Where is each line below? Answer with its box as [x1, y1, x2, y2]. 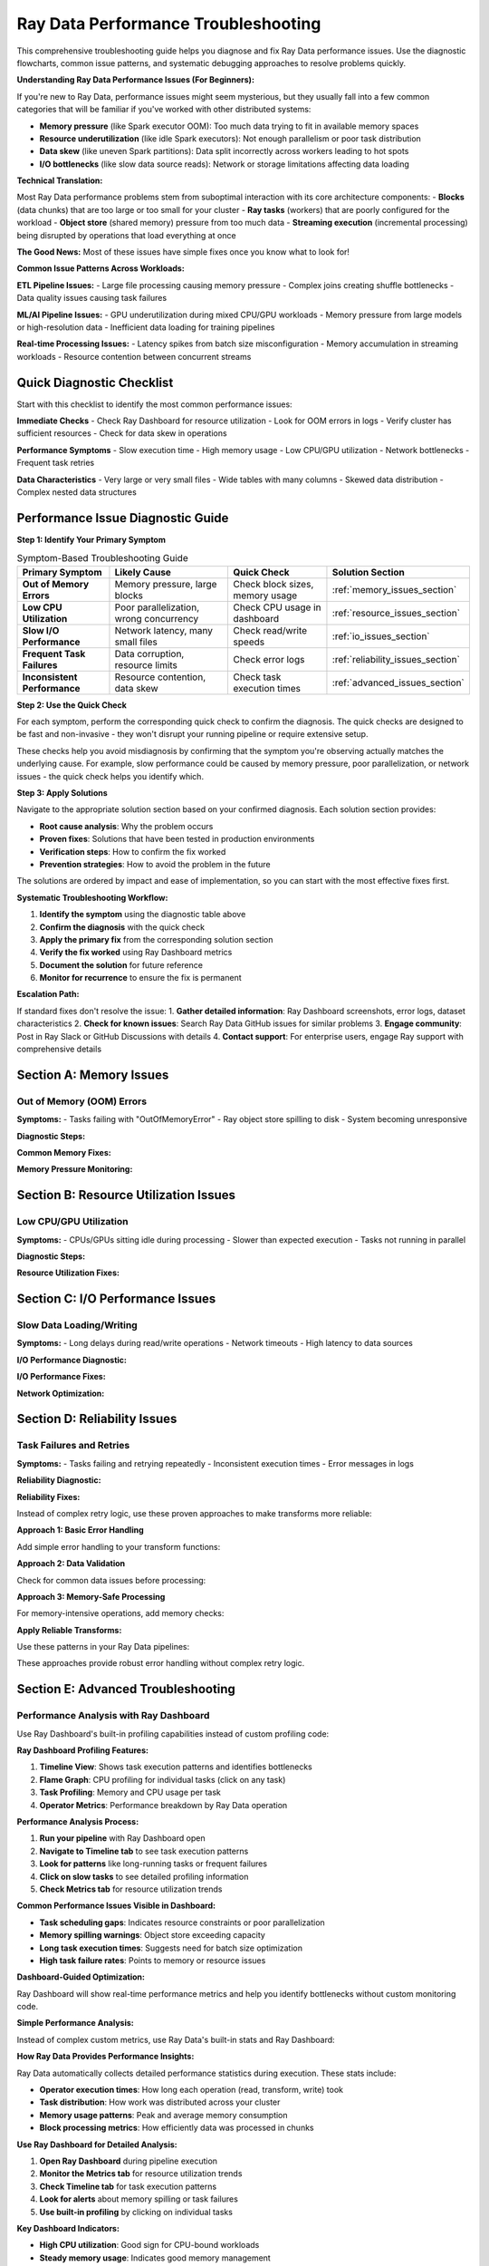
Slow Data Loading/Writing [16, 1319, 138, 1332]
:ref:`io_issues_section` [331, 630, 430, 643]
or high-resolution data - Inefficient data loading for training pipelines [16, 322, 275, 333]
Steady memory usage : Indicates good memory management [39, 2252, 271, 2263]
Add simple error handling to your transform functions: [16, 1541, 221, 1552]
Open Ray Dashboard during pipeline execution [39, 2155, 217, 2166]
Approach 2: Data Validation [16, 1558, 126, 1569]
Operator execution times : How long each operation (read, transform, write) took [39, 2085, 344, 2096]
